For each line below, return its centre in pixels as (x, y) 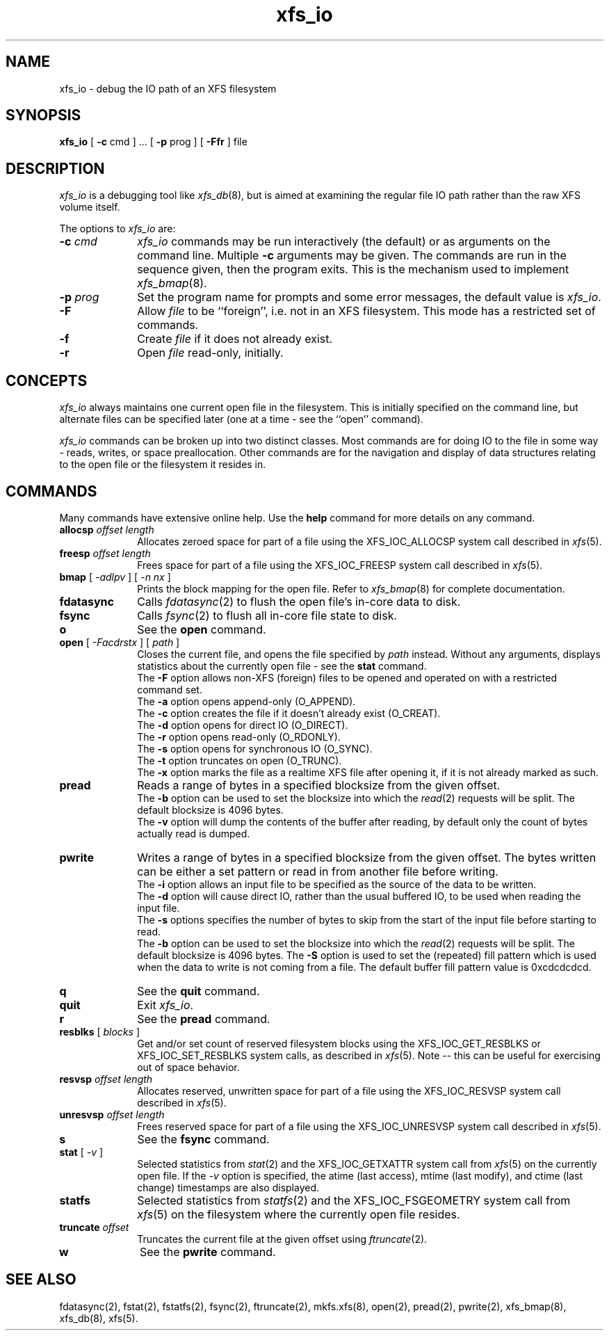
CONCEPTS (47, 380)
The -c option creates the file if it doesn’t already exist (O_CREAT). (289, 713)
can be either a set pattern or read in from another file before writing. (318, 871)
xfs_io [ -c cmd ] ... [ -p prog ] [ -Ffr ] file (153, 142)
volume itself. (90, 207)
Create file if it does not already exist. (235, 339)
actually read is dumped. (194, 833)
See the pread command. (204, 1019)
